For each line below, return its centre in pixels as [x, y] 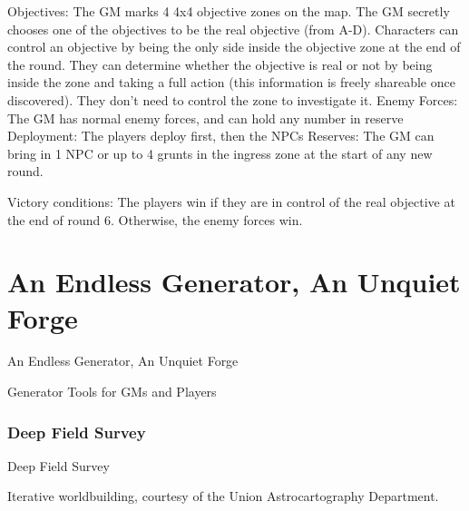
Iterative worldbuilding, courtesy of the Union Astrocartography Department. [223, 496]
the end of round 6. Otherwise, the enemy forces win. [155, 219]
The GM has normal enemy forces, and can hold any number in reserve [205, 118]
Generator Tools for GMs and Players [112, 392]
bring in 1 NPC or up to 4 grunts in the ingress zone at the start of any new [220, 153]
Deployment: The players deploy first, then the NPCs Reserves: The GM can [221, 136]
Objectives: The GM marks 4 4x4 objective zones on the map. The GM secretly [229, 11]
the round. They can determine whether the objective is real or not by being [220, 64]
